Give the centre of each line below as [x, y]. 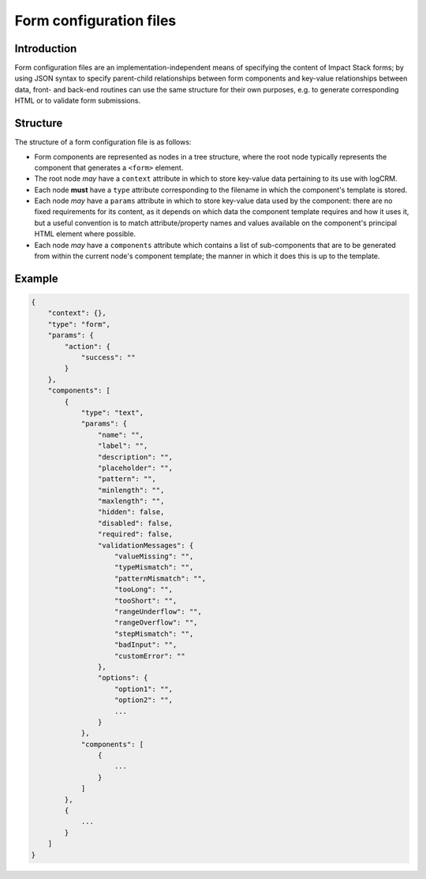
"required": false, [135, 534]
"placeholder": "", [135, 468]
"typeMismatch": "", [154, 567]
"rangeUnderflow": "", [159, 611]
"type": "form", [79, 324]
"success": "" [108, 357]
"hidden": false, [131, 512]
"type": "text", [112, 412]
